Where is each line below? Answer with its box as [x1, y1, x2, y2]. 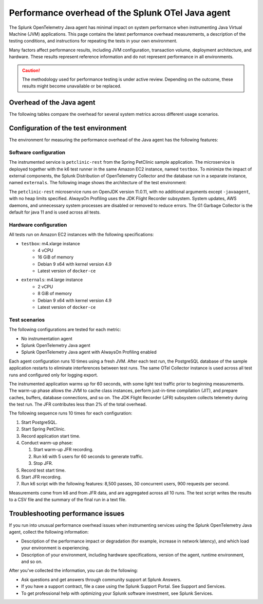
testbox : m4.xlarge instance [21, 240, 80, 246]
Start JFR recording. [21, 474, 62, 480]
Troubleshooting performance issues [9, 509, 125, 518]
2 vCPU [38, 283, 53, 289]
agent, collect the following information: [9, 529, 89, 535]
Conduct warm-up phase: [21, 440, 73, 446]
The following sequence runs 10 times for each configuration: [9, 410, 132, 416]
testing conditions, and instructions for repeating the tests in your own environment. [9, 38, 178, 44]
